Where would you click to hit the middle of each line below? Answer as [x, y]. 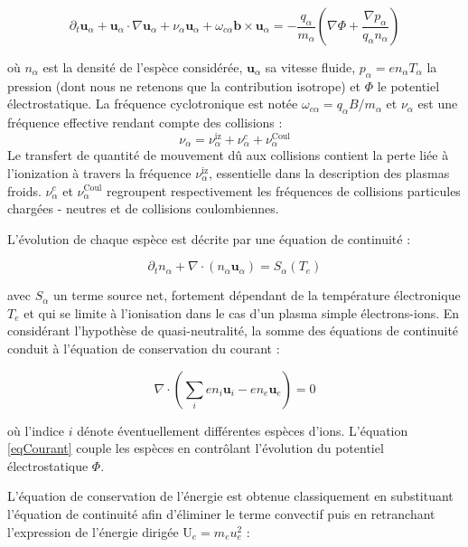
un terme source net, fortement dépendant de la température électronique [257, 295]
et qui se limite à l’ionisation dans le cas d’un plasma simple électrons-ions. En [242, 312]
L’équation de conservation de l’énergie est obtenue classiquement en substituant [230, 496]
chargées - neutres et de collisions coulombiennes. [143, 208]
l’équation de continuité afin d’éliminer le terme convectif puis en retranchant [221, 514]
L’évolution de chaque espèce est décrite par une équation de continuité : [209, 238]
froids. [24, 190]
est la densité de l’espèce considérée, [143, 67]
